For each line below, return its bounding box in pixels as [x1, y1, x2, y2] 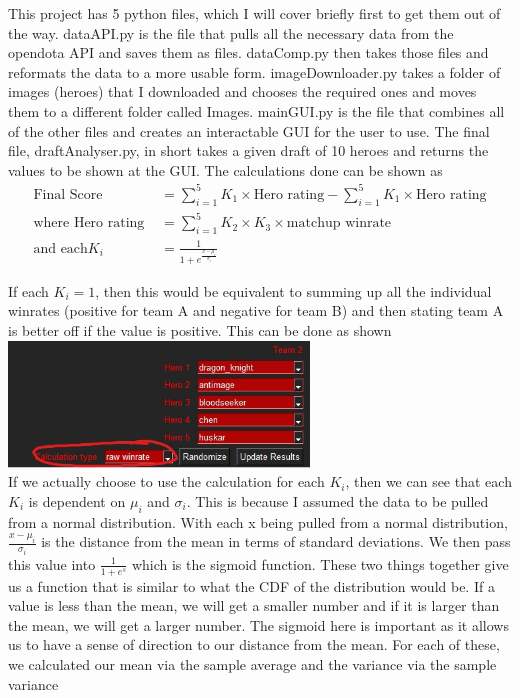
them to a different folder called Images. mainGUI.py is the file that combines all [8, 100, 505, 121]
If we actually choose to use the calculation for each [8, 471, 325, 492]
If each [8, 280, 49, 301]
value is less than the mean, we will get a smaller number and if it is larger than [8, 595, 500, 616]
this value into [8, 553, 96, 574]
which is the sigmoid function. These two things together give [131, 553, 509, 574]
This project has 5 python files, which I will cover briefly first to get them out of [8, 3, 501, 23]
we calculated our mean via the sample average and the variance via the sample [8, 654, 497, 675]
